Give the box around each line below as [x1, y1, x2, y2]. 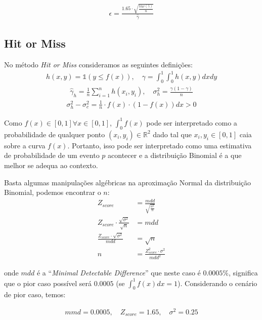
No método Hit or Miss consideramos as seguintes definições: [4, 59, 193, 69]
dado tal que [153, 129, 192, 139]
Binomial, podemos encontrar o [4, 187, 101, 197]
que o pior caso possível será [4, 277, 92, 288]
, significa [229, 267, 258, 278]
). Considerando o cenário [178, 277, 257, 288]
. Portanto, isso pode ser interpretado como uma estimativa [67, 140, 252, 150]
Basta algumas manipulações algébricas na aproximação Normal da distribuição [4, 177, 251, 187]
